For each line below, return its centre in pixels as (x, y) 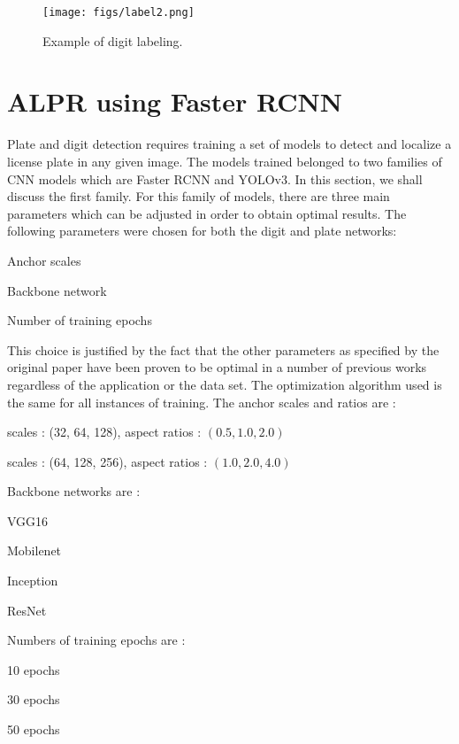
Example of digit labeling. (113, 40)
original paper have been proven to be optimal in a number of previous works (217, 367)
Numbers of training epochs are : (96, 640)
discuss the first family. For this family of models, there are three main (199, 196)
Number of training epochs (80, 320)
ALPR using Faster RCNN (175, 101)
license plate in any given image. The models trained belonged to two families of (225, 161)
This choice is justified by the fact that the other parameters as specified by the (223, 349)
